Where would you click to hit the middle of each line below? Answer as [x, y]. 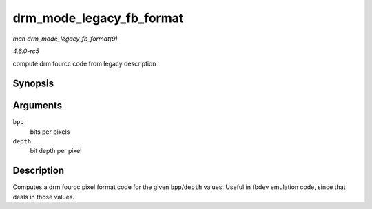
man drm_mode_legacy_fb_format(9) [65, 39]
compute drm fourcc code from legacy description [84, 64]
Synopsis [33, 84]
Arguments [38, 106]
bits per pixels [50, 132]
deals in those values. [44, 197]
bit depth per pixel [56, 151]
